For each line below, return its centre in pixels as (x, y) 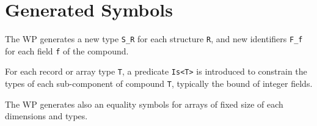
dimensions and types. (46, 116)
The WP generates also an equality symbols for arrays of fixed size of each (144, 104)
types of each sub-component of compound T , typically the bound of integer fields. (159, 83)
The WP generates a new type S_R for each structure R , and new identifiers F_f (154, 39)
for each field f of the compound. (67, 50)
